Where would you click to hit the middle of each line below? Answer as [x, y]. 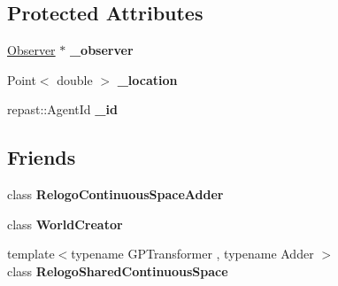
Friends [42, 157]
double [75, 79]
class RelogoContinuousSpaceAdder [115, 194]
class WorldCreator [65, 224]
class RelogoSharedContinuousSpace [118, 271]
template [31, 254]
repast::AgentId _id [62, 109]
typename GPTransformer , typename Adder [192, 254]
